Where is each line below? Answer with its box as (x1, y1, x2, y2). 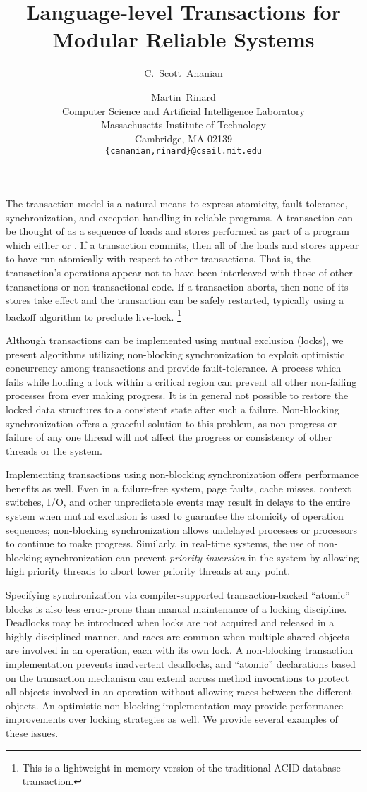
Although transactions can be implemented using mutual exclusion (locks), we (6, 332, 344, 347)
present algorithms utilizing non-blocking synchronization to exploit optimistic (6, 346, 344, 361)
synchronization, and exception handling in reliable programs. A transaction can (6, 209, 354, 224)
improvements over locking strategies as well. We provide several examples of (6, 712, 338, 726)
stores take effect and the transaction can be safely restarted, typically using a (6, 293, 344, 307)
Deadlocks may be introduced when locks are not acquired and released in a (6, 615, 335, 630)
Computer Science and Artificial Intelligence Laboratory (62, 103, 305, 118)
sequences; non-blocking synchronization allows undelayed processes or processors (6, 522, 357, 537)
